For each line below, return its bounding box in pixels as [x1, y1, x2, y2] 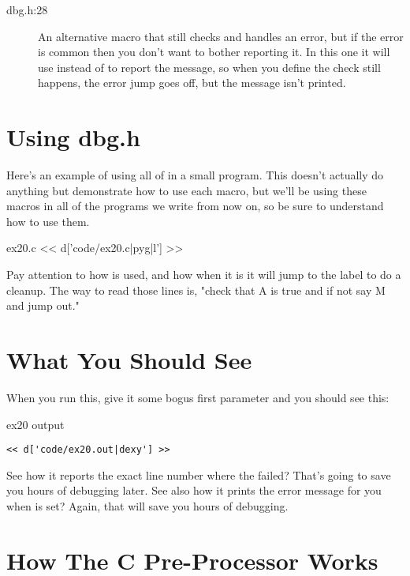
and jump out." [6, 297, 80, 314]
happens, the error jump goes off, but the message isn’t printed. [38, 74, 346, 91]
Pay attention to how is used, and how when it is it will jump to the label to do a [6, 266, 401, 283]
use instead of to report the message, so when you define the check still [38, 58, 381, 75]
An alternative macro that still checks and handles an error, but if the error [38, 28, 404, 44]
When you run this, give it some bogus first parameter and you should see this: [6, 389, 389, 405]
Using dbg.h [6, 121, 140, 153]
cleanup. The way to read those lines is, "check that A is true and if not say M [6, 281, 386, 298]
